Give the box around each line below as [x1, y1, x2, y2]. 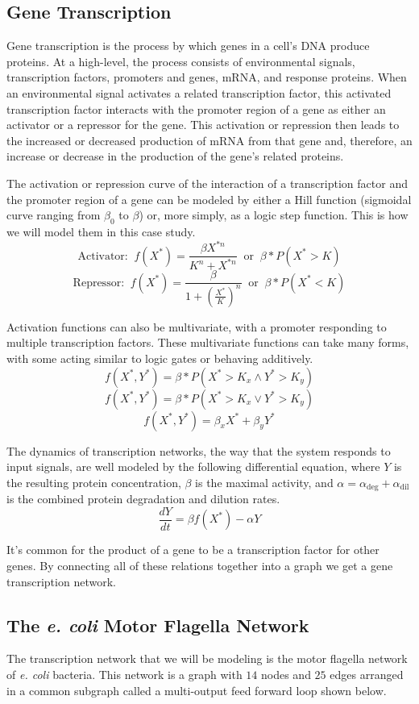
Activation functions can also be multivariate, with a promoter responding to [6, 318, 387, 335]
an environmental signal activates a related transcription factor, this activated [6, 84, 392, 101]
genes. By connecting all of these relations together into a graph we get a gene [6, 556, 393, 573]
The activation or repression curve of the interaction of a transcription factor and [6, 174, 408, 191]
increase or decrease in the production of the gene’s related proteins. [6, 148, 344, 165]
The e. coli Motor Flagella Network [6, 612, 309, 637]
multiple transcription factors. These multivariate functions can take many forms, [6, 334, 409, 351]
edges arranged [330, 665, 404, 682]
